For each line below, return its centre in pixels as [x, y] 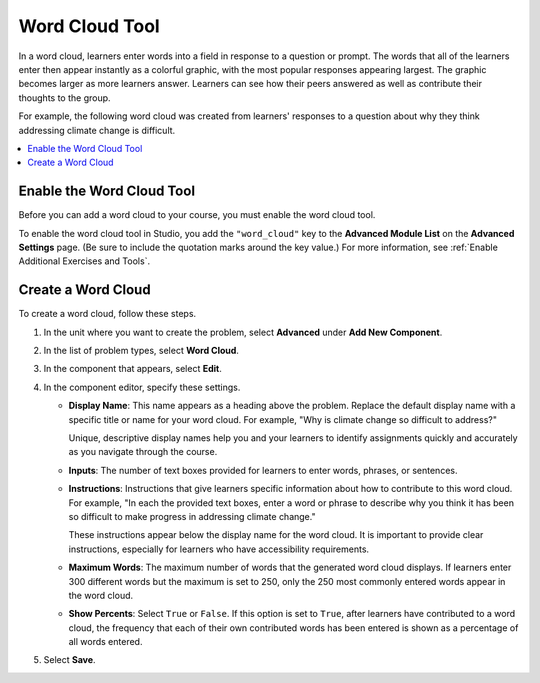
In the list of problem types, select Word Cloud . [141, 351]
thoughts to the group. [64, 97]
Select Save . [69, 660]
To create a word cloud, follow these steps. [107, 314]
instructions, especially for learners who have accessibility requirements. [219, 549]
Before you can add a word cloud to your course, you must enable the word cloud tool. [197, 215]
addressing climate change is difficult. [97, 130]
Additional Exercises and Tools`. [84, 261]
